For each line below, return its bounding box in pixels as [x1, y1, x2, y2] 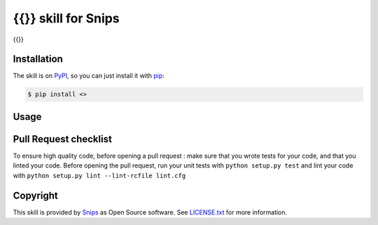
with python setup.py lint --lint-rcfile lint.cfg [13, 171, 186, 179]
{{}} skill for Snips [13, 11, 120, 26]
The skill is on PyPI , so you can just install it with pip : [13, 71, 164, 80]
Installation [13, 53, 63, 65]
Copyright [13, 189, 59, 201]
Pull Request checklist [13, 133, 112, 145]
